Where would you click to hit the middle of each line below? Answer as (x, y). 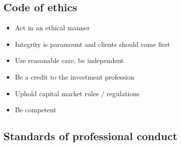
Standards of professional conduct (90, 136)
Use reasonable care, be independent (69, 60)
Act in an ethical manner (52, 28)
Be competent (36, 110)
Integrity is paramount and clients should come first (92, 44)
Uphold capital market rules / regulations (77, 93)
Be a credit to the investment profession (75, 76)
